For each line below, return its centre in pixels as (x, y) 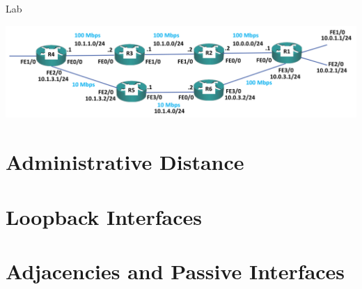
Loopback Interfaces (104, 216)
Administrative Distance (125, 162)
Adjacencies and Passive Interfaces (175, 271)
